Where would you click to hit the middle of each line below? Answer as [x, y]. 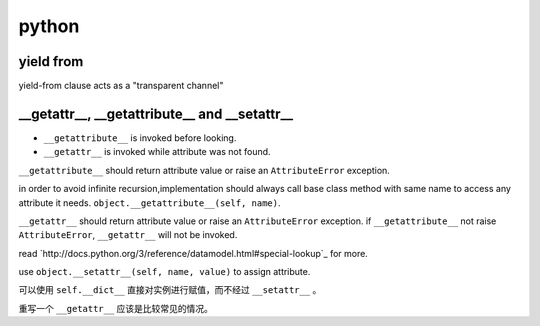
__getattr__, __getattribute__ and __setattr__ [156, 113]
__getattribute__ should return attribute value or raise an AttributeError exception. [204, 170]
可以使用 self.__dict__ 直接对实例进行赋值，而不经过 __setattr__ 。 [170, 290]
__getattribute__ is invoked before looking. [140, 137]
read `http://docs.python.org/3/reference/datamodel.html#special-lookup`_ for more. [193, 253]
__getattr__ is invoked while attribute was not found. [157, 152]
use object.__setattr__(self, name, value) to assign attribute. [164, 272]
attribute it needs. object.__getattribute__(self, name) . [149, 202]
